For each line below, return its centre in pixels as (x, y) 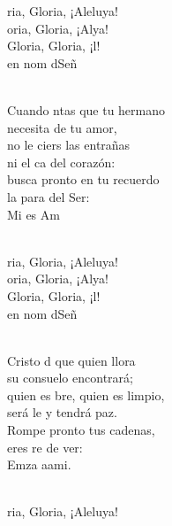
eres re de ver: (45, 447)
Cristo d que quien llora (71, 360)
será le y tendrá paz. (62, 412)
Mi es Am (34, 214)
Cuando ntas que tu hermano (86, 109)
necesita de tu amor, (62, 127)
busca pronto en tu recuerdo (83, 179)
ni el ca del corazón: (61, 162)
